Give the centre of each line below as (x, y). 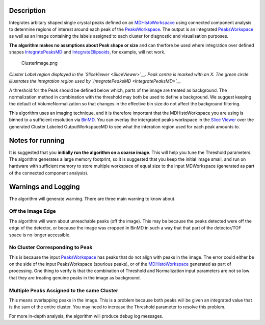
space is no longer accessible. (40, 235)
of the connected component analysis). (49, 173)
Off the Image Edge (32, 211)
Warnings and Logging (45, 187)
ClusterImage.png (40, 63)
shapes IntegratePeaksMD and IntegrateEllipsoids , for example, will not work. (87, 52)
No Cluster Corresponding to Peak (51, 248)
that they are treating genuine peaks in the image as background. (75, 277)
